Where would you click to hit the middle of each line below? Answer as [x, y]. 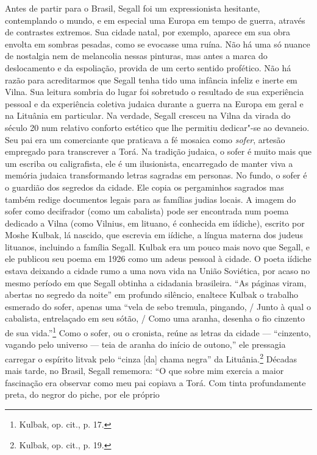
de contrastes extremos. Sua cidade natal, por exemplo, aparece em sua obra [148, 32]
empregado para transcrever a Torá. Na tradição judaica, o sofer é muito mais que [158, 151]
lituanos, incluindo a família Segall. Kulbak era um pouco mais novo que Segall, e [157, 246]
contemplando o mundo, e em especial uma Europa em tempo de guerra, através [155, 20]
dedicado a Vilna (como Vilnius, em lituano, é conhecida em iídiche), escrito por [155, 223]
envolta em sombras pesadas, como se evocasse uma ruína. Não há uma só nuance [158, 44]
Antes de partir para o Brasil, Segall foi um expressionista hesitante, [133, 8]
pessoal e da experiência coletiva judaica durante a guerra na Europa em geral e [154, 103]
